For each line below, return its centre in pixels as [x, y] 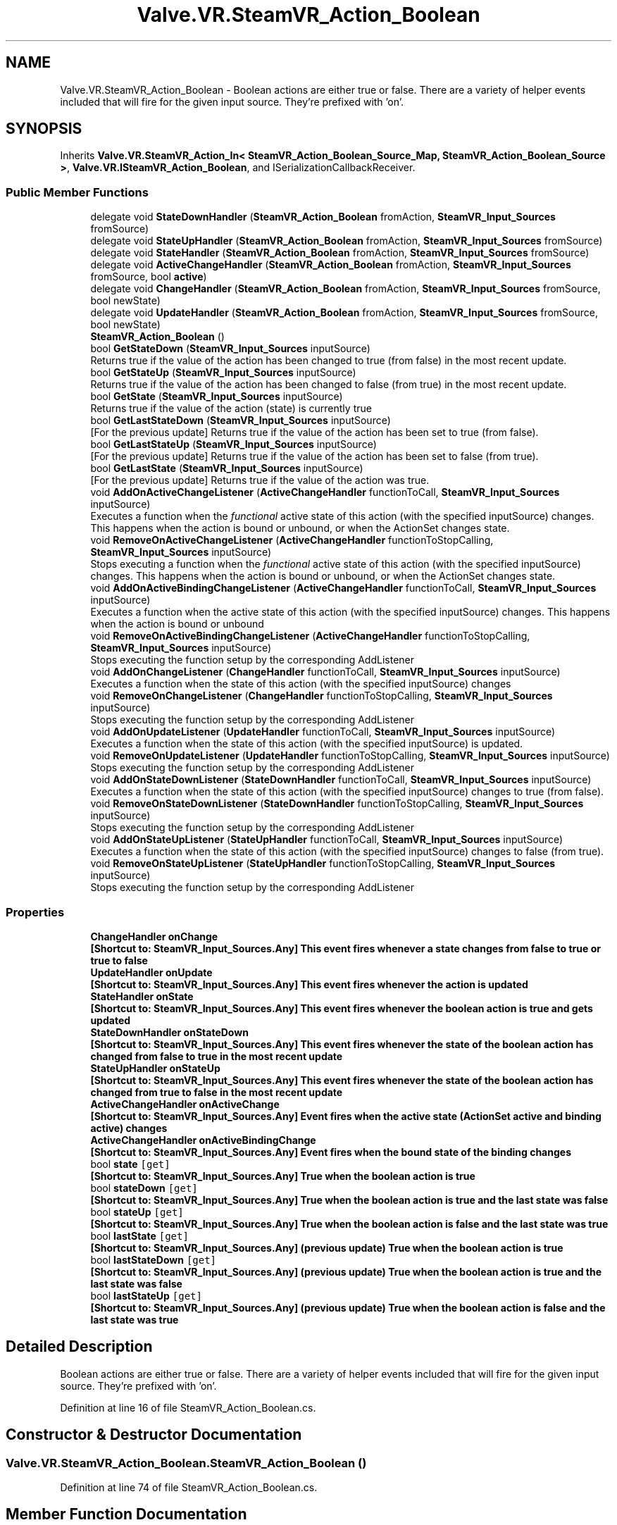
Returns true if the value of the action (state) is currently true [231, 409]
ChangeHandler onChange [154, 936]
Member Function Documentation [126, 1514]
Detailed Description [79, 1347]
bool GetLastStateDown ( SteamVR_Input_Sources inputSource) [241, 421]
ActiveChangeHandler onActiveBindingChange [203, 1140]
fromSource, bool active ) [149, 277]
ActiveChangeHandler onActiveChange [185, 1104]
